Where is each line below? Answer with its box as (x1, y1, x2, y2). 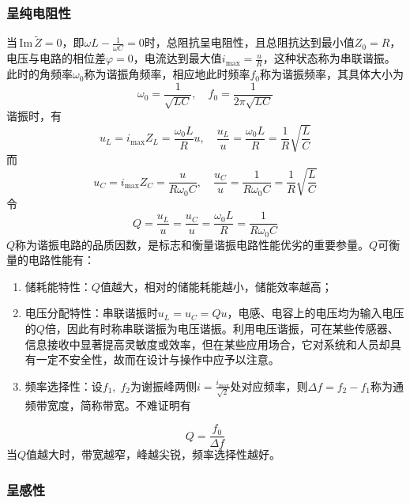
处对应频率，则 (230, 377, 308, 394)
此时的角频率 (6, 66, 73, 82)
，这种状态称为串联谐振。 (262, 50, 396, 66)
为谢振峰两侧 (130, 377, 197, 394)
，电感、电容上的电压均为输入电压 (227, 304, 404, 321)
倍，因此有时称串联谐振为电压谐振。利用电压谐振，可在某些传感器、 (44, 320, 399, 337)
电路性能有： (28, 251, 95, 268)
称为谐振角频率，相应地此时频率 (84, 66, 250, 82)
